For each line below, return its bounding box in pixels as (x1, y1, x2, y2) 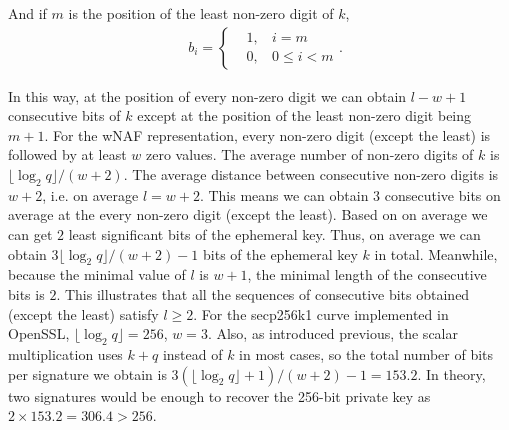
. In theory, (417, 363, 486, 384)
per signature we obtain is (8, 363, 167, 384)
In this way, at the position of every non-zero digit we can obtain (8, 85, 407, 106)
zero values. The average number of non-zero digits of (146, 144, 474, 165)
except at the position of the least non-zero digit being (137, 105, 472, 126)
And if (8, 3, 47, 23)
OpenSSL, (8, 323, 70, 344)
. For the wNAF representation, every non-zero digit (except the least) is (44, 124, 491, 145)
